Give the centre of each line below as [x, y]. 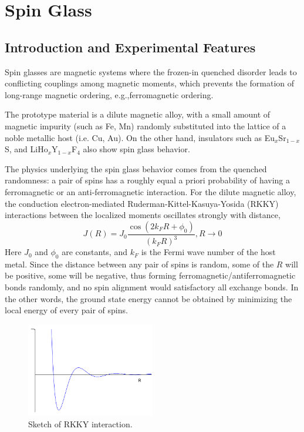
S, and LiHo [26, 149]
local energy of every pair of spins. [66, 310]
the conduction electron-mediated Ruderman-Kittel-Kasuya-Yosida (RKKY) [142, 203]
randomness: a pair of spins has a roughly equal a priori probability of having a [148, 180]
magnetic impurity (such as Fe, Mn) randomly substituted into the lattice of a [146, 125]
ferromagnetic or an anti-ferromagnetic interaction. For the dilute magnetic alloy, [151, 191]
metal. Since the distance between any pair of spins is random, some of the [139, 264]
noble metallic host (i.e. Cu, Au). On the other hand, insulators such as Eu [140, 137]
